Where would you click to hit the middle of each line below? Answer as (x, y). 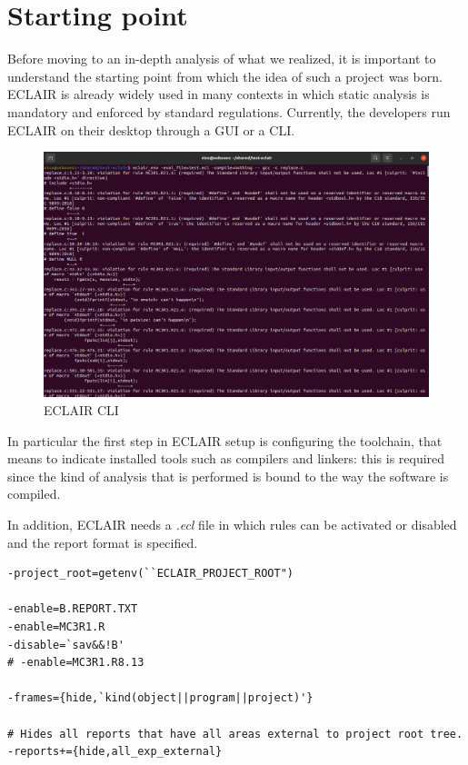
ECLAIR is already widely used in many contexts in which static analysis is (219, 94)
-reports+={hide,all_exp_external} (115, 752)
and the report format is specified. (103, 542)
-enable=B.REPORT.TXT (73, 609)
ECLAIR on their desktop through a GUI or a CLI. (151, 129)
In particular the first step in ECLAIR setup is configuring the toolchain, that (225, 440)
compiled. (34, 494)
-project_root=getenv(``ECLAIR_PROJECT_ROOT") (150, 574)
